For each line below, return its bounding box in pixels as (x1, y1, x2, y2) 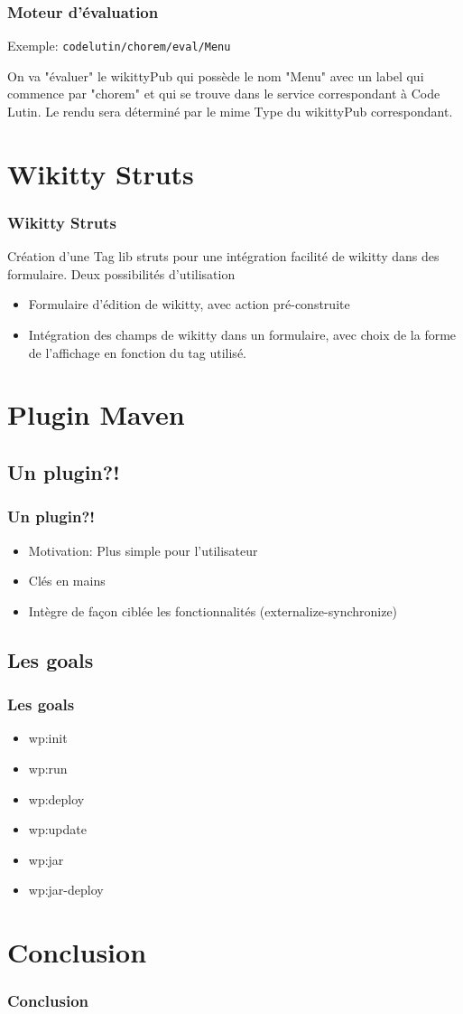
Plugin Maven (7, 396, 185, 433)
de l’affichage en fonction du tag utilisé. (28, 343, 246, 361)
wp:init (28, 728, 68, 747)
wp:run (28, 758, 68, 777)
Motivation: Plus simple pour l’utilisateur (28, 540, 258, 559)
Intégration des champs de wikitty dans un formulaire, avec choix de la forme (28, 325, 457, 344)
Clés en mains (28, 571, 106, 590)
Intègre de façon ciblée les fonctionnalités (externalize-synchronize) (28, 601, 398, 620)
